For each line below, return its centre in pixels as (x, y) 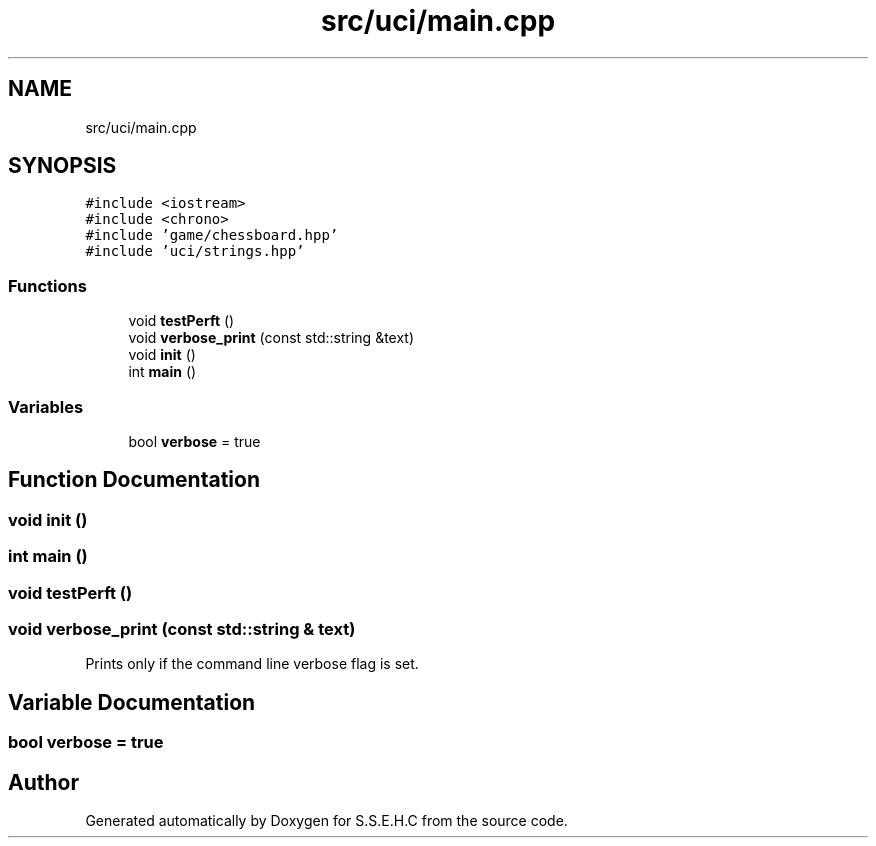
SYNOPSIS (62, 166)
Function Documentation (134, 480)
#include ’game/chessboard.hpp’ (212, 235)
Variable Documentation (132, 702)
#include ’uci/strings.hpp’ (195, 251)
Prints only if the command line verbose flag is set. (252, 664)
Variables (46, 406)
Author (43, 782)
